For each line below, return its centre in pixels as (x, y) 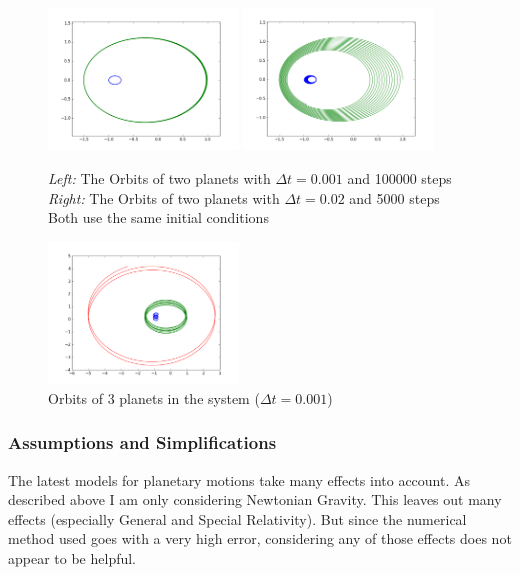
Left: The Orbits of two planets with (159, 177)
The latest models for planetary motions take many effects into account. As (239, 479)
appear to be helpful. (72, 557)
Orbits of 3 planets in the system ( (154, 397)
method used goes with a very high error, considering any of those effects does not (260, 538)
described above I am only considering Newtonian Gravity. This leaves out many (255, 499)
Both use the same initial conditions (158, 217)
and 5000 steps (394, 197)
